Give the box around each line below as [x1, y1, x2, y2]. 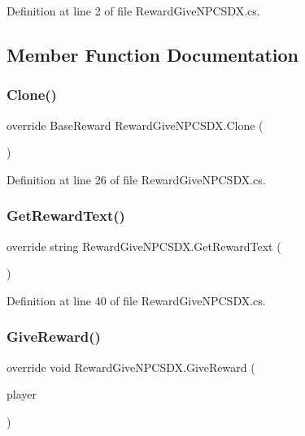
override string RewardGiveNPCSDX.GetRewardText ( [7, 237, 281, 254]
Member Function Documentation [7, 41, 299, 67]
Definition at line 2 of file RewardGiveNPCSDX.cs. [7, 2, 260, 19]
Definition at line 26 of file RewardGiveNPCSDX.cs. [7, 171, 266, 188]
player [7, 386, 37, 403]
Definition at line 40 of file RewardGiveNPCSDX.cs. [7, 291, 266, 309]
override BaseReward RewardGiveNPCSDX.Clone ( [7, 116, 264, 133]
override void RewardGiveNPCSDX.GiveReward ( [7, 358, 255, 375]
